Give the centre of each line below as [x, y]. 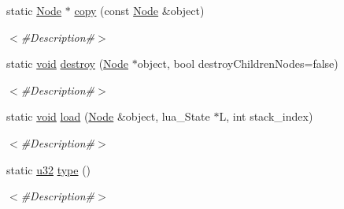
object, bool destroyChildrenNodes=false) [238, 63]
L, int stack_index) [266, 116]
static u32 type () [49, 169]
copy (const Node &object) [139, 10]
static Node [34, 10]
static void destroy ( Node [68, 63]
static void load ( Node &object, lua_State [108, 116]
